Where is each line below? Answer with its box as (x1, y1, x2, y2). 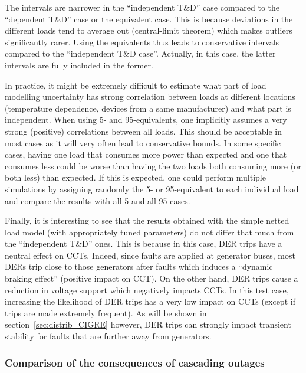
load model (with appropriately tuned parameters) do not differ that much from (5, 225, 294, 238)
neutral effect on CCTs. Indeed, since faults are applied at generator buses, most (5, 248, 295, 261)
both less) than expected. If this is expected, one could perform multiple (5, 171, 266, 184)
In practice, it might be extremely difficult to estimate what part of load (5, 78, 266, 91)
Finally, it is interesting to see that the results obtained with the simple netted (5, 214, 289, 227)
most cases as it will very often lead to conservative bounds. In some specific (5, 136, 281, 149)
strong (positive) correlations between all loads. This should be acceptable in (5, 125, 282, 137)
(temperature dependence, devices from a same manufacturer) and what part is (5, 102, 291, 114)
